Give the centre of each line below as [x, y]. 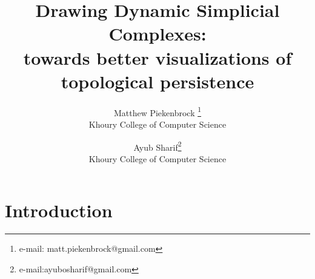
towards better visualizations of [157, 57]
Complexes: [157, 34]
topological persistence [157, 81]
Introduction [59, 210]
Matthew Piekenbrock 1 [157, 111]
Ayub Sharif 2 [157, 146]
